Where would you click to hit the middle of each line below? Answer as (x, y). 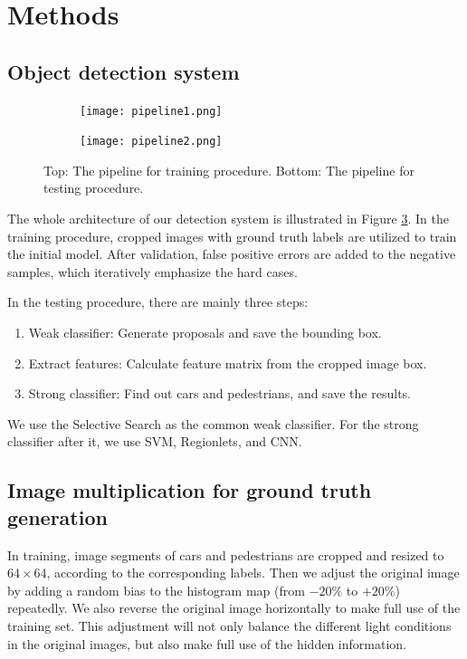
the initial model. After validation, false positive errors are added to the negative (232, 254)
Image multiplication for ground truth (190, 490)
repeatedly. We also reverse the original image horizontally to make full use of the (234, 608)
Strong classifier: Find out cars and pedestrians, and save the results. (219, 393)
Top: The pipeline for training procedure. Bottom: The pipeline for (229, 170)
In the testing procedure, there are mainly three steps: (158, 302)
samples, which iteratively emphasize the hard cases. (152, 271)
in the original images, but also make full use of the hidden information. (207, 643)
